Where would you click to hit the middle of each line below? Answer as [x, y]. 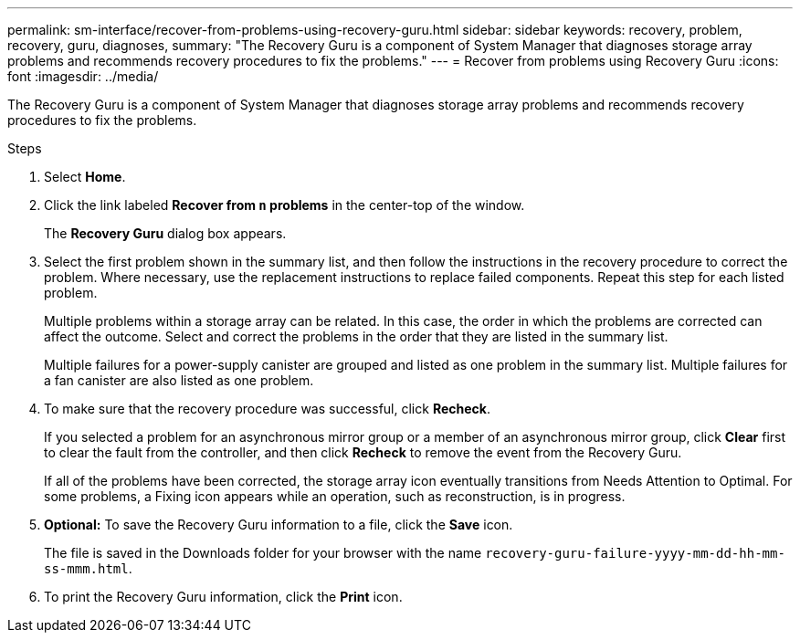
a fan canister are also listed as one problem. [179, 380]
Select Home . [85, 177]
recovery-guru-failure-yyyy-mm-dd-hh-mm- [635, 553]
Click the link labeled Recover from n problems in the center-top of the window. [284, 205]
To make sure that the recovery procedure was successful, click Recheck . [267, 409]
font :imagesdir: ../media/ [83, 76]
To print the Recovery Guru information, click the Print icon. [223, 597]
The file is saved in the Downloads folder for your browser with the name [263, 553]
